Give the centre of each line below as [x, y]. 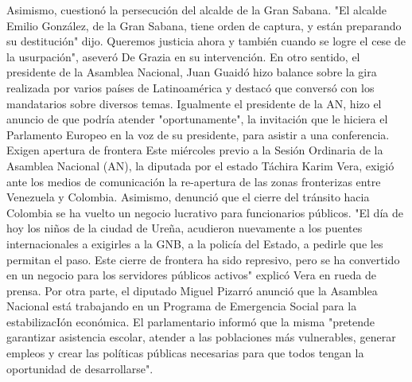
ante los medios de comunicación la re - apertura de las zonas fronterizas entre [194, 181]
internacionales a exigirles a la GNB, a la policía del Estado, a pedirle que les [195, 243]
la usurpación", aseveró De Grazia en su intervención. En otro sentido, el [183, 56]
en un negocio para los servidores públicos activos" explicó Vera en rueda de [192, 275]
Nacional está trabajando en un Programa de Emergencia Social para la [182, 306]
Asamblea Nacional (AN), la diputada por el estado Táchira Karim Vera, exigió [200, 165]
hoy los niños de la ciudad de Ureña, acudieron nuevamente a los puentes [185, 228]
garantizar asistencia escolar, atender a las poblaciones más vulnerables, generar [201, 337]
